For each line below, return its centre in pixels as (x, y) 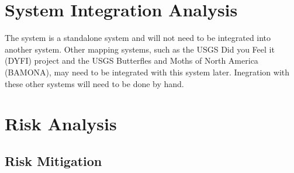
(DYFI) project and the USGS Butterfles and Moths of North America (132, 60)
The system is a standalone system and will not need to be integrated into (138, 38)
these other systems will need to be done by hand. (94, 83)
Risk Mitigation (53, 160)
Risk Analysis (61, 124)
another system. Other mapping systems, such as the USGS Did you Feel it (140, 49)
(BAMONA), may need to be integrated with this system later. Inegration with (147, 72)
